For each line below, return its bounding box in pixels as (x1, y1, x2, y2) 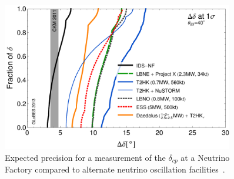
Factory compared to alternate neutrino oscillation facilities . (5, 163, 225, 175)
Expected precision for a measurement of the (5, 151, 166, 163)
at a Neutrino (180, 151, 230, 163)
